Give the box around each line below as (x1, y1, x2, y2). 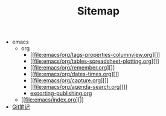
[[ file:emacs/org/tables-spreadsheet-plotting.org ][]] (30, 57, 159, 65)
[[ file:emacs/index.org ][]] (21, 96, 84, 103)
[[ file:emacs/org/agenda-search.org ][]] (30, 83, 128, 91)
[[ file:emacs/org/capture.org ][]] (30, 77, 109, 84)
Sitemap (77, 4, 120, 18)
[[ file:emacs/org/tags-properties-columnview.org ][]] (30, 51, 161, 59)
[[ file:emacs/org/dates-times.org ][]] (30, 71, 120, 78)
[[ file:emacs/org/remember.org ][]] (30, 64, 115, 71)
